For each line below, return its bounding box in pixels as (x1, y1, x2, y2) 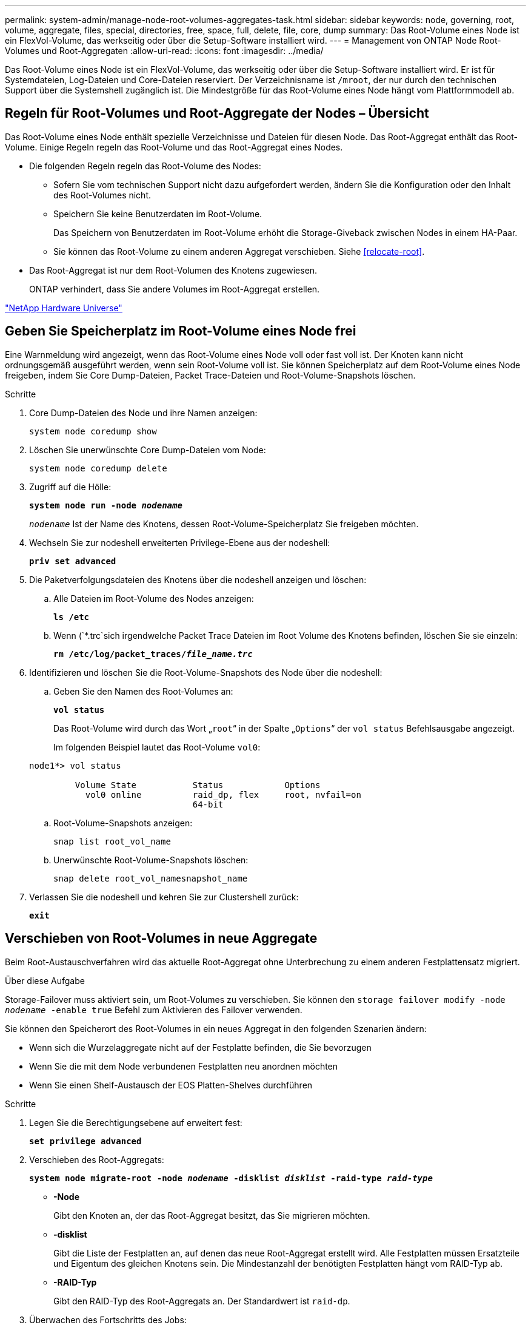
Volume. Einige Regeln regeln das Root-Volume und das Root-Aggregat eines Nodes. (5, 141, 343, 152)
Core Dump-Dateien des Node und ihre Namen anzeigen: (29, 407, 258, 418)
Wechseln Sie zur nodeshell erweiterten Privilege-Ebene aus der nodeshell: (29, 537, 330, 548)
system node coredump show (29, 426, 157, 436)
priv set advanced (29, 556, 116, 566)
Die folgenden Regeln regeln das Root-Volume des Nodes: (29, 160, 261, 171)
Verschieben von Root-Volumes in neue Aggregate (5, 931, 318, 946)
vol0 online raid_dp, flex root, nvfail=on (85, 789, 361, 800)
